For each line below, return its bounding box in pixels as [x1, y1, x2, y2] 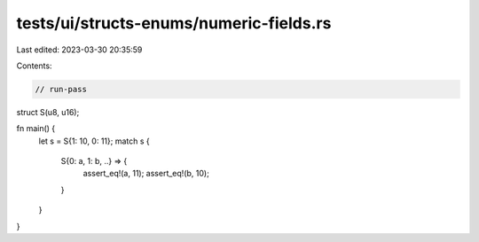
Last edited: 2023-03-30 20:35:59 [16, 44, 143, 55]
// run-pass [35, 84, 88, 94]
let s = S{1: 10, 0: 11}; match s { [38, 136, 150, 146]
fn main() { [16, 123, 56, 134]
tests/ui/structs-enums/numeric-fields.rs [16, 13, 332, 33]
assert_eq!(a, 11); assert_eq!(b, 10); [82, 168, 210, 179]
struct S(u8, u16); [16, 106, 80, 117]
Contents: [16, 60, 52, 71]
